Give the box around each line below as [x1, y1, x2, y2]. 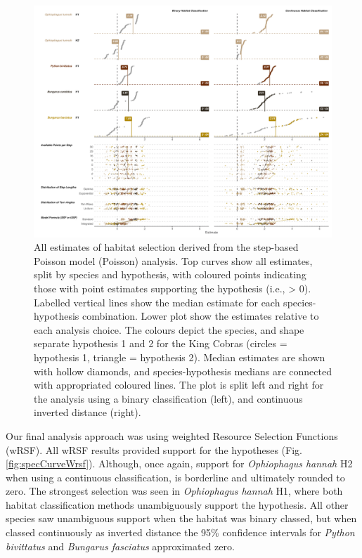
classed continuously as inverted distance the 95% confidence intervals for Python [6, 525, 355, 540]
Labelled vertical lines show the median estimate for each [34, 294, 280, 309]
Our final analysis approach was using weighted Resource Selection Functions [6, 428, 338, 443]
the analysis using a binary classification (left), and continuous [34, 391, 303, 405]
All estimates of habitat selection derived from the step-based [34, 240, 299, 254]
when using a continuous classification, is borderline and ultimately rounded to [6, 469, 345, 484]
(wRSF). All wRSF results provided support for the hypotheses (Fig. [6, 442, 302, 457]
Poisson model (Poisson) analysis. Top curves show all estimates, [34, 253, 313, 268]
